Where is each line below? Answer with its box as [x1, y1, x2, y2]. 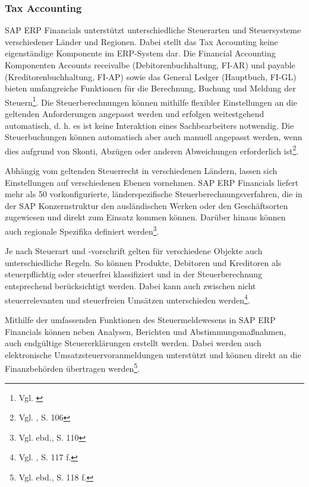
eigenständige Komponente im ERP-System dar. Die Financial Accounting [5, 47, 276, 59]
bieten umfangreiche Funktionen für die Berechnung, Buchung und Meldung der [5, 82, 296, 94]
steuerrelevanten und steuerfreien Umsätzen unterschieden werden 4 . [5, 292, 250, 306]
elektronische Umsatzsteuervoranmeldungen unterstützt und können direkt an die [5, 348, 301, 360]
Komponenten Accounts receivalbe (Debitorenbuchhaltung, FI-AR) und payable [5, 59, 295, 71]
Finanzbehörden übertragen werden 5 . [5, 360, 140, 374]
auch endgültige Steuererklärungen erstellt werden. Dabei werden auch [5, 337, 261, 349]
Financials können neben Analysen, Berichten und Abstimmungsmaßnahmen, [5, 325, 286, 337]
